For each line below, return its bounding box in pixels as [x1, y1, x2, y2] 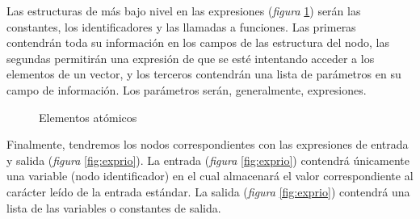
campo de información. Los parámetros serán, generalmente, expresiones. [6, 81, 367, 98]
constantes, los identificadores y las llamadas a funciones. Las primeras [6, 18, 356, 35]
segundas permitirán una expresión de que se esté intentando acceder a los [6, 49, 375, 66]
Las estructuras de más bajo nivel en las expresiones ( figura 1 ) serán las [6, 2, 361, 19]
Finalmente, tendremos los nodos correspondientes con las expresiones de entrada [6, 136, 409, 153]
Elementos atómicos [39, 108, 137, 125]
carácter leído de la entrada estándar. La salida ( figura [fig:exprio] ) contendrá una [6, 183, 410, 200]
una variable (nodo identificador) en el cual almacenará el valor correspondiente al [6, 167, 414, 184]
